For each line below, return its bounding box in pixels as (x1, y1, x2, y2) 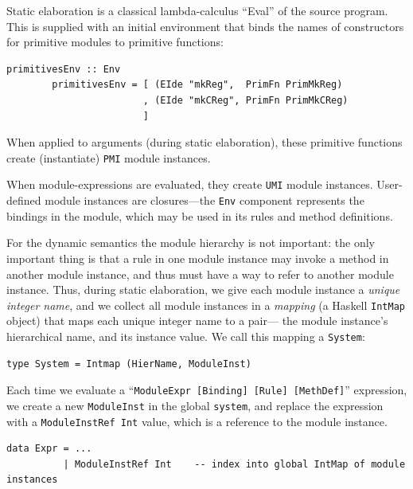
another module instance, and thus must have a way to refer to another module (6, 265, 394, 282)
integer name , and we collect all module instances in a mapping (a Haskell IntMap (6, 296, 405, 313)
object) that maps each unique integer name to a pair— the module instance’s (6, 312, 388, 329)
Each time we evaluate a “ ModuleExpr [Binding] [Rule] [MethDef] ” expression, (6, 381, 407, 398)
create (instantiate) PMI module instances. (6, 149, 211, 166)
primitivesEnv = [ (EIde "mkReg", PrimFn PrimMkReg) (52, 79, 343, 91)
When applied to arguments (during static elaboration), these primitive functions (6, 134, 403, 151)
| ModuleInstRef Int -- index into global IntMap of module (63, 458, 406, 470)
